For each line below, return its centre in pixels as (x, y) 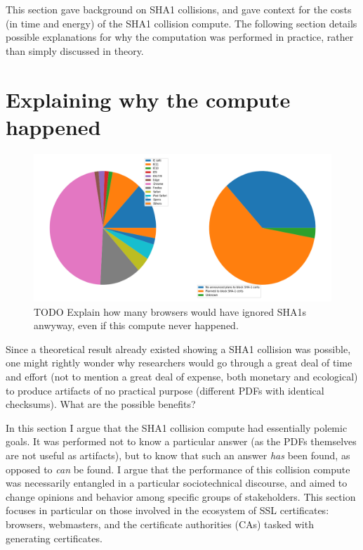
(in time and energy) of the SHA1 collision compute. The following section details (181, 23)
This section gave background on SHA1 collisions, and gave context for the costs (179, 9)
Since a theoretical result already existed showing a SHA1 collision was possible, (178, 348)
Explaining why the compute (148, 99)
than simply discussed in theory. (75, 50)
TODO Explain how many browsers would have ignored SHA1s (170, 311)
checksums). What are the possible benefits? (101, 404)
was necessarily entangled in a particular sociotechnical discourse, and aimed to (177, 483)
